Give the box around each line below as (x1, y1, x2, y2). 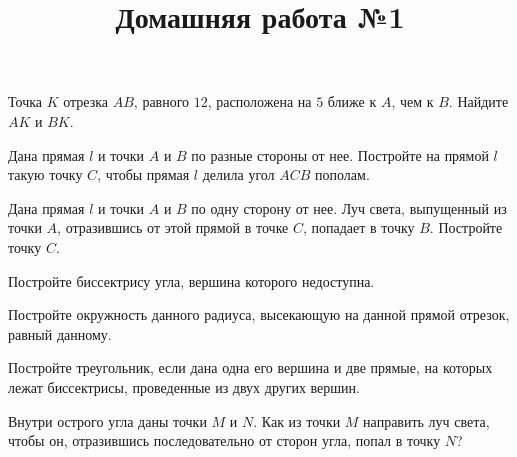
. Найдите (448, 91, 509, 112)
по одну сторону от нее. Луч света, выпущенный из (191, 197, 507, 218)
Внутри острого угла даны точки (8, 410, 207, 431)
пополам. (315, 164, 370, 185)
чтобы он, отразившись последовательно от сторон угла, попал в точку (8, 430, 441, 451)
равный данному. (8, 323, 112, 344)
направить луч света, (363, 410, 490, 431)
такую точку (8, 164, 83, 185)
